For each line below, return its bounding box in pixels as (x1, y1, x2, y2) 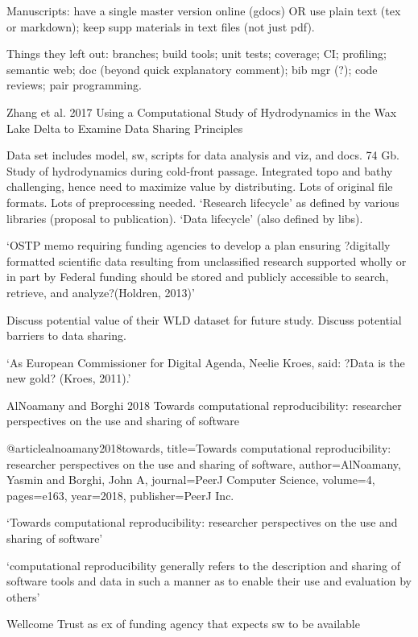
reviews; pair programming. (6, 77, 142, 93)
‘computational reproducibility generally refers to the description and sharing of (6, 556, 401, 573)
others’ (6, 588, 40, 605)
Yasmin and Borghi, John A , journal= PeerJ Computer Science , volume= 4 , (6, 471, 375, 488)
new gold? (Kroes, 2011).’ (6, 370, 131, 387)
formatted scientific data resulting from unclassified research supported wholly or (6, 252, 407, 269)
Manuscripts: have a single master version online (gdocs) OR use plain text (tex (6, 2, 401, 19)
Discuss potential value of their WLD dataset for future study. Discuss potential (6, 311, 402, 328)
